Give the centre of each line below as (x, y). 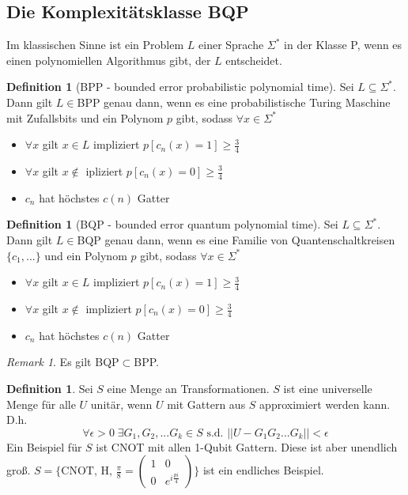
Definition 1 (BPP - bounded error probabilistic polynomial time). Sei (180, 87)
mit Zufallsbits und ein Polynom (85, 117)
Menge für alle (41, 404)
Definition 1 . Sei (50, 389)
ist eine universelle (328, 389)
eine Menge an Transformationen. (188, 389)
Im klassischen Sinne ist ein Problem (95, 45)
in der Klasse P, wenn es (343, 45)
